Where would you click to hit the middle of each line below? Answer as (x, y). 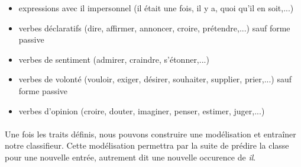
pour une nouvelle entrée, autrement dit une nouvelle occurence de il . (130, 157)
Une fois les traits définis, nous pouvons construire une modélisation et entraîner (150, 134)
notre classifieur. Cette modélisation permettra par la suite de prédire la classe (147, 145)
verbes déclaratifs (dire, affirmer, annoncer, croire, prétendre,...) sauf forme (154, 28)
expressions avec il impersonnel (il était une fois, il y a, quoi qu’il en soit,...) (156, 8)
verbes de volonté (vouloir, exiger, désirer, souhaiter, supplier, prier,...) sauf (155, 79)
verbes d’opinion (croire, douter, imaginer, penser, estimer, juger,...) (142, 110)
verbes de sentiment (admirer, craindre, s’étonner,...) (114, 59)
